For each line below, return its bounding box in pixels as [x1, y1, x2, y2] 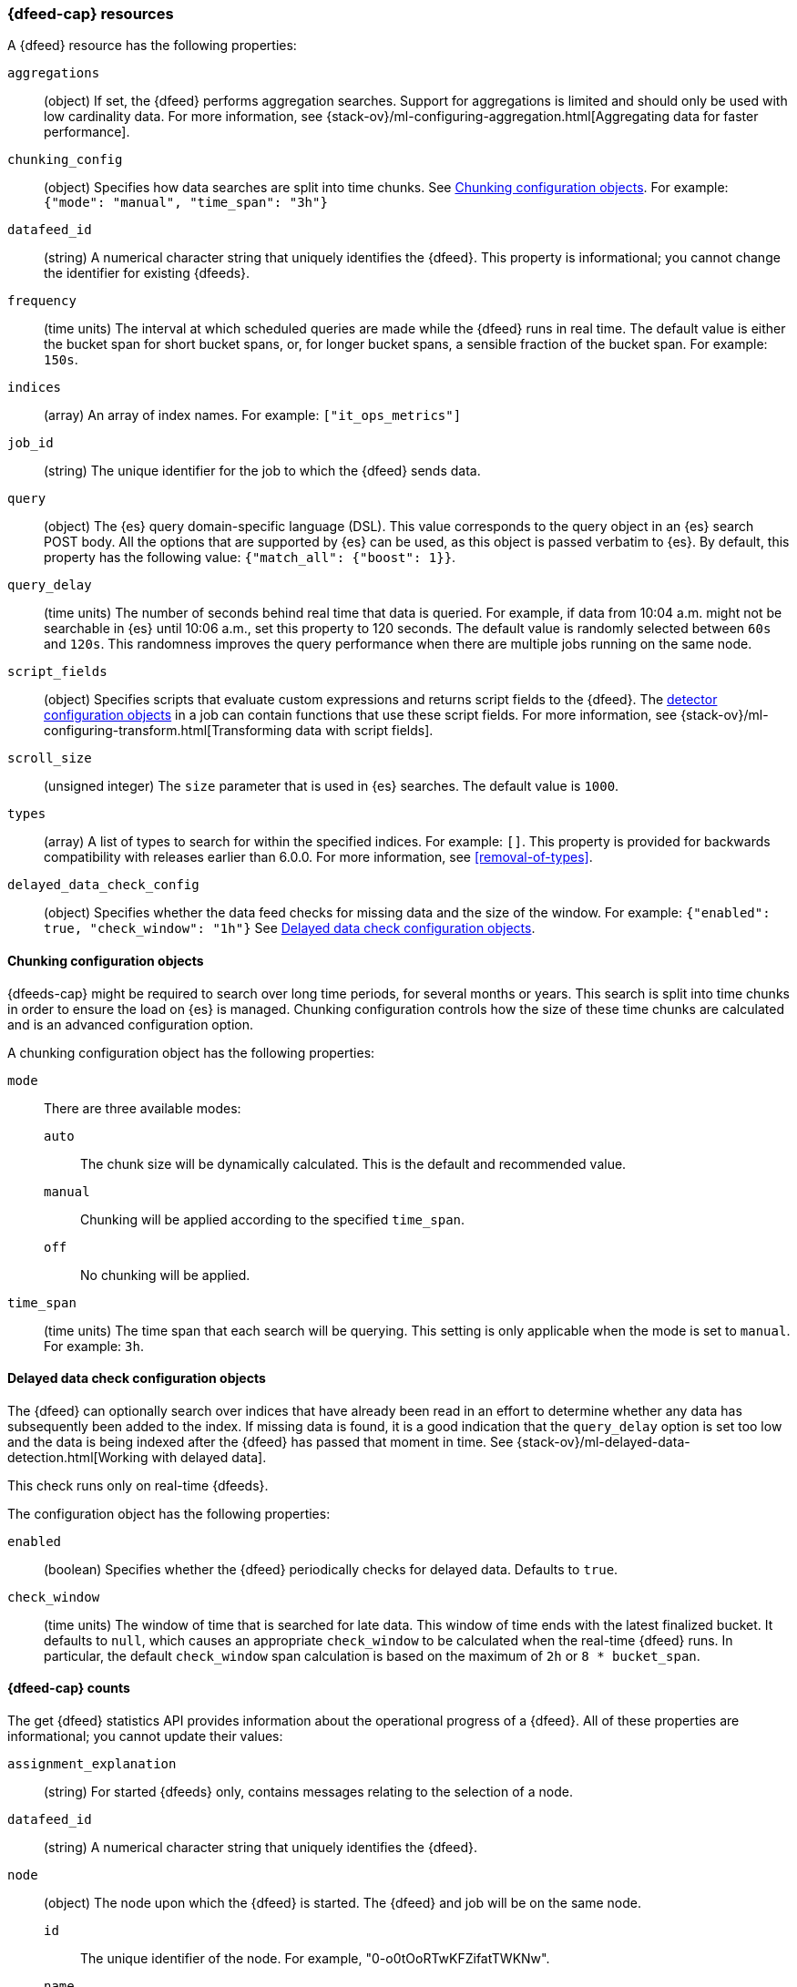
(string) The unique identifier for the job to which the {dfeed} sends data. [44, 463, 481, 479]
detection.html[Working [7, 1449, 148, 1465]
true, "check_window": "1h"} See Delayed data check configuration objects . [44, 920, 536, 937]
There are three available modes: [44, 1100, 241, 1116]
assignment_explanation [7, 1757, 177, 1772]
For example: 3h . [44, 1337, 144, 1354]
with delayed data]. [151, 1449, 267, 1465]
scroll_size [7, 751, 92, 766]
